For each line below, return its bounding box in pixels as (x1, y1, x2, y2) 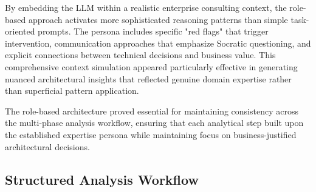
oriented (5, 25, 35, 38)
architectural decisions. (5, 140, 90, 153)
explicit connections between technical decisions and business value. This (5, 48, 276, 61)
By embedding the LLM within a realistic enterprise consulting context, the (5, 1, 287, 13)
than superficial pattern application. (5, 84, 139, 97)
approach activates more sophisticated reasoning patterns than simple (28, 13, 288, 25)
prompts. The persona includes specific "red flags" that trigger (38, 25, 269, 38)
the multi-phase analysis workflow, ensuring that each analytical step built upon (5, 116, 304, 129)
